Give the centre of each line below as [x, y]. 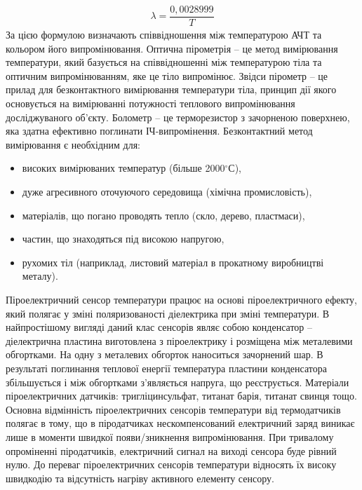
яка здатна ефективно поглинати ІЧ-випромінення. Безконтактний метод [159, 131]
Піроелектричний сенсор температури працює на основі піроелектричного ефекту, [181, 299]
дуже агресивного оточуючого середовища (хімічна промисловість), [167, 192]
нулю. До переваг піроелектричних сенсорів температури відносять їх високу [171, 464]
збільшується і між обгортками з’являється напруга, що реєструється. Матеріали [177, 382]
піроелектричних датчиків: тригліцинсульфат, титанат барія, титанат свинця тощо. [181, 396]
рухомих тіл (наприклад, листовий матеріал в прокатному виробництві [173, 262]
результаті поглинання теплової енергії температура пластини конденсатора [166, 368]
